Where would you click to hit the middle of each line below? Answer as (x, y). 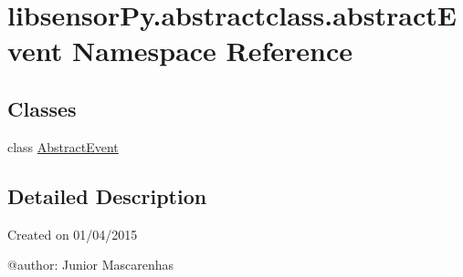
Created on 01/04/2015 (73, 234)
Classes (42, 108)
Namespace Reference (213, 51)
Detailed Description (107, 195)
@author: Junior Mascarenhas (91, 265)
